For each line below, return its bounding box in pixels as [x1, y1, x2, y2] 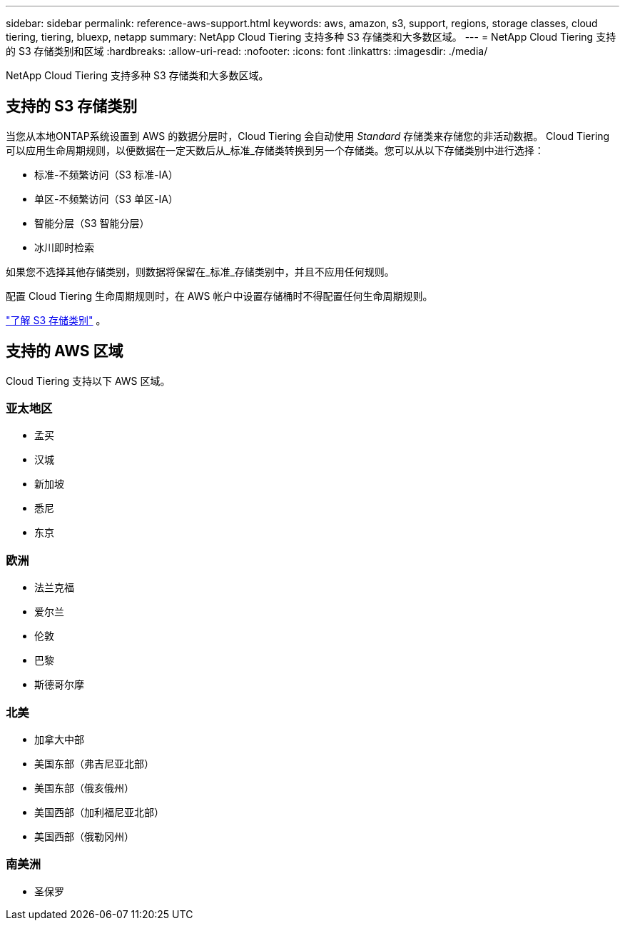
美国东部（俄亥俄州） [34, 781, 134, 794]
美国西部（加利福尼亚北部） [34, 805, 164, 818]
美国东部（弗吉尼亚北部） [34, 757, 154, 770]
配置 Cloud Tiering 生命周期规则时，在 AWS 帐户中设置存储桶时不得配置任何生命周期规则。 [6, 289, 433, 302]
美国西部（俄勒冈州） [34, 830, 134, 842]
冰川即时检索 [34, 241, 94, 253]
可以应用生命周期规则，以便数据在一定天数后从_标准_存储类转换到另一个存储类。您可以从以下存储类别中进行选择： [6, 144, 544, 156]
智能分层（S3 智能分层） [34, 216, 150, 229]
